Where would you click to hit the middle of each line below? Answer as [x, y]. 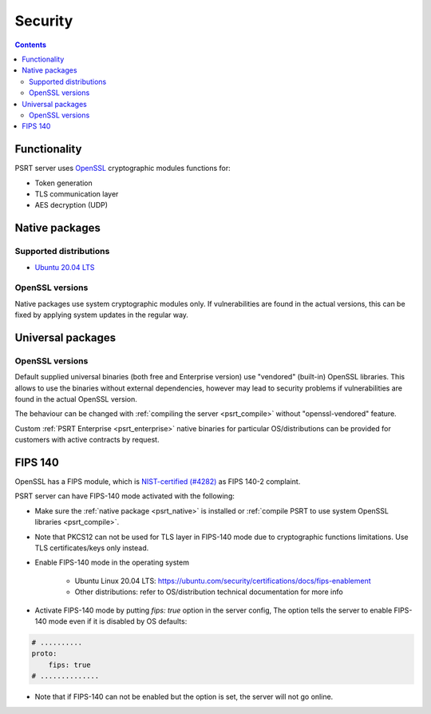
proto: [44, 654]
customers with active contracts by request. [87, 440]
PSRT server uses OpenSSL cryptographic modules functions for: [123, 169]
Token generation [64, 183]
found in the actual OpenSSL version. [76, 399]
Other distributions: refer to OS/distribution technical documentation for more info [209, 592]
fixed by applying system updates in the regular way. [102, 315]
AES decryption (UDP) [71, 205]
